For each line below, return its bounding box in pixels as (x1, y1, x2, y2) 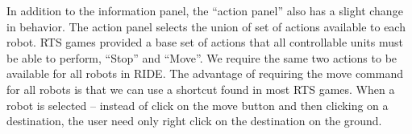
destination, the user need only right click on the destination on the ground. (6, 112, 382, 129)
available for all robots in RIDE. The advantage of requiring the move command (6, 65, 403, 82)
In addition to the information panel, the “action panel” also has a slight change (6, 2, 403, 18)
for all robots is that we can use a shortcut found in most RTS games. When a (6, 80, 395, 97)
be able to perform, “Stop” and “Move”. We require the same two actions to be (6, 49, 397, 66)
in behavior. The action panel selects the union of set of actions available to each (6, 18, 406, 35)
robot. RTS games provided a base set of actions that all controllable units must (6, 34, 403, 51)
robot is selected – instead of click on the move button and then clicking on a (6, 96, 389, 113)
